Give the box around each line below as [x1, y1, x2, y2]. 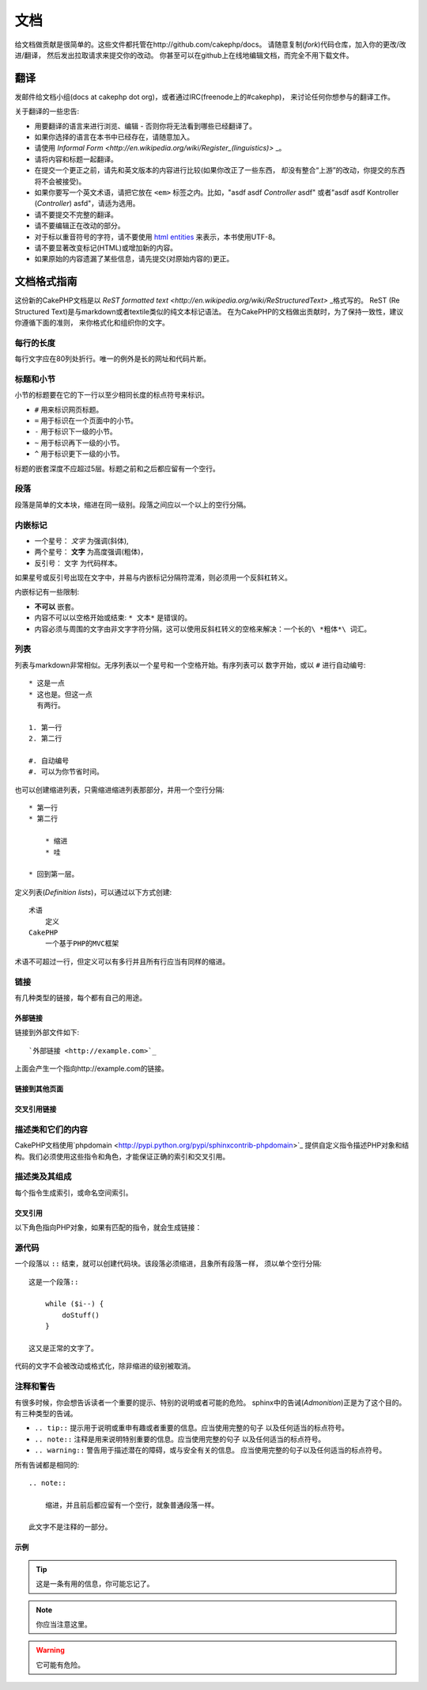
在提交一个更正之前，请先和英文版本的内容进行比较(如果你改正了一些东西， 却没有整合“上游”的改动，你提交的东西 [34, 166, 406, 175]
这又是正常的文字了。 [28, 1344, 98, 1353]
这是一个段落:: [28, 1277, 79, 1286]
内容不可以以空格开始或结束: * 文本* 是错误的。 [34, 613, 192, 622]
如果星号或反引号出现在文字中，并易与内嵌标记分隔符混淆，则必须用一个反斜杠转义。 [14, 573, 292, 582]
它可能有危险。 [36, 1660, 85, 1669]
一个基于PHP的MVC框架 [44, 939, 119, 948]
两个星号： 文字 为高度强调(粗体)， [34, 547, 148, 557]
